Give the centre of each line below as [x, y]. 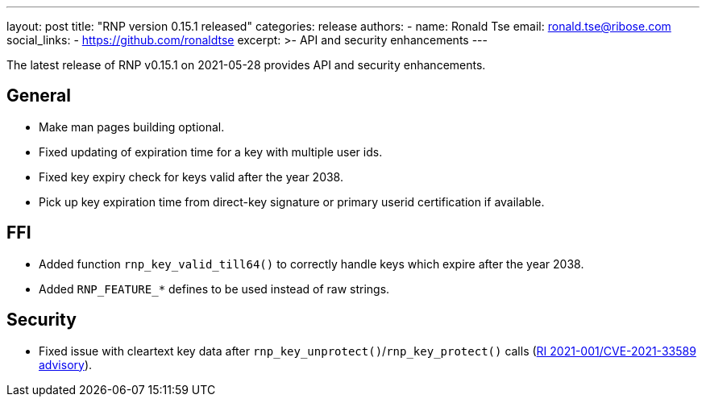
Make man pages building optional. [132, 127]
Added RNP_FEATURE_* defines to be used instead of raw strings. [214, 289]
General [39, 96]
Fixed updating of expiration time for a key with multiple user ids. [211, 152]
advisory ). [66, 364]
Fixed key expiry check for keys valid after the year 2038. [191, 177]
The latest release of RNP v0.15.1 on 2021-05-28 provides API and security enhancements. [246, 65]
